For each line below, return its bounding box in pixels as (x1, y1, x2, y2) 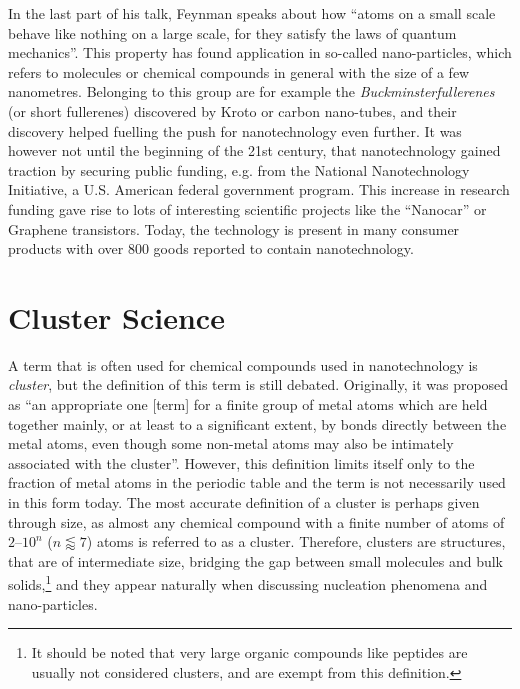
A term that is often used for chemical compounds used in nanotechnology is (8, 354, 478, 375)
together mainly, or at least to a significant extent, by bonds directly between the (8, 413, 507, 434)
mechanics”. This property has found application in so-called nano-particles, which (8, 42, 512, 63)
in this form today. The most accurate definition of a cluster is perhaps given (8, 492, 480, 512)
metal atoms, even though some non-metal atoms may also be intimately (8, 433, 454, 454)
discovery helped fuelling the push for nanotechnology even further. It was (8, 120, 462, 141)
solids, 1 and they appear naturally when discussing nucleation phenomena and (8, 571, 488, 595)
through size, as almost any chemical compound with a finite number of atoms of (8, 511, 505, 532)
